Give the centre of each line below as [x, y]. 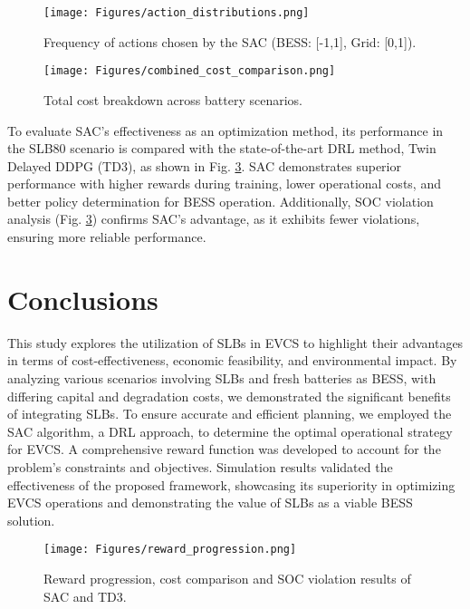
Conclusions [83, 299]
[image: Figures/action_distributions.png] [177, 13]
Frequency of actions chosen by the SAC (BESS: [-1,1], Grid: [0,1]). [230, 41]
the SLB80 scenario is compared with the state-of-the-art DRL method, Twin [222, 148]
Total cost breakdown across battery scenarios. [173, 99]
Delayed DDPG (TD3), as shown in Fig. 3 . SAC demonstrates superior [204, 165]
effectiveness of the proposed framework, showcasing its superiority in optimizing [231, 484]
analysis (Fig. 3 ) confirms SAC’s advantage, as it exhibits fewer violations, [214, 219]
